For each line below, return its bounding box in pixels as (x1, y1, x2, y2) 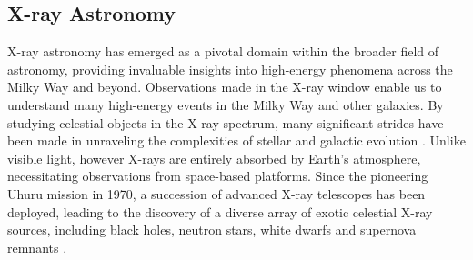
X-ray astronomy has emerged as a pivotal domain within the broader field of (7, 42, 439, 61)
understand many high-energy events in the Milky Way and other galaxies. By (7, 95, 444, 114)
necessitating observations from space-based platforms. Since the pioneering (7, 166, 428, 185)
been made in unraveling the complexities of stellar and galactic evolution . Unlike (7, 131, 466, 150)
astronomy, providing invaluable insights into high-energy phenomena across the (7, 59, 453, 78)
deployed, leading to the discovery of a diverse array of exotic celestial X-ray (7, 202, 433, 221)
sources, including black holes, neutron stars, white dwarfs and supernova (7, 220, 417, 239)
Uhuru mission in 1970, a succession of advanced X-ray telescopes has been (7, 184, 426, 203)
